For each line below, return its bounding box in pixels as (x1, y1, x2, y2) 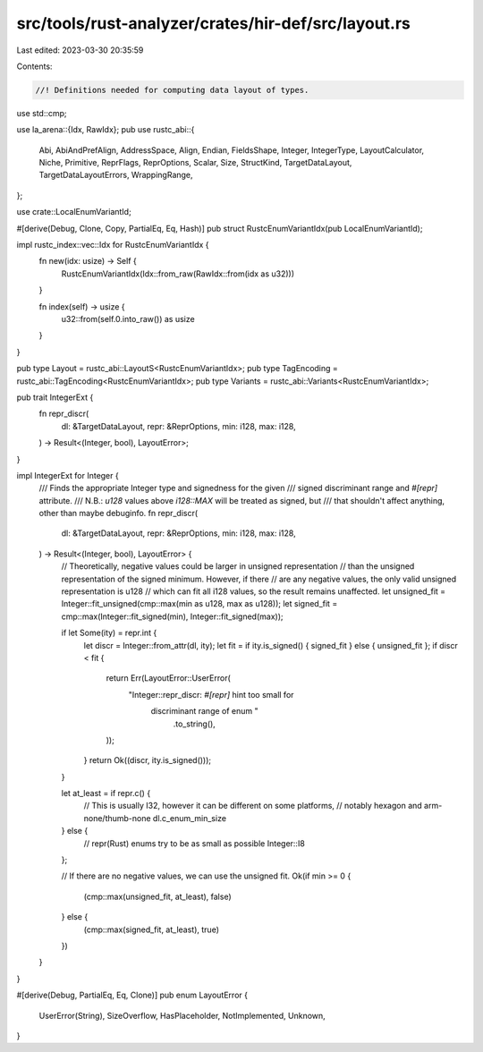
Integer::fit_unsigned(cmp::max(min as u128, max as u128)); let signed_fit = (61, 598, 338, 609)
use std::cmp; (16, 107, 67, 118)
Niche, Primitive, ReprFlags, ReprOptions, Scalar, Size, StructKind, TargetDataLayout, (38, 157, 352, 168)
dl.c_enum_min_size (152, 812, 227, 823)
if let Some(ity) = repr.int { (61, 627, 157, 639)
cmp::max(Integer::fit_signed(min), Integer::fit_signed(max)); (61, 611, 284, 622)
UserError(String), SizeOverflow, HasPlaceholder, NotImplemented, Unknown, (38, 1010, 326, 1021)
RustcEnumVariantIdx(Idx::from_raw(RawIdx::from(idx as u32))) (61, 268, 295, 279)
